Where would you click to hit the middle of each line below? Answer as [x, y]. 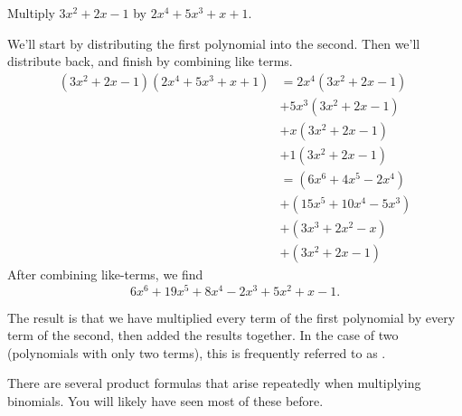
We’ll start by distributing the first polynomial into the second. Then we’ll [214, 43]
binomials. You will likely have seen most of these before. [165, 401]
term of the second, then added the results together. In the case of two [203, 335]
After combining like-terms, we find [105, 274]
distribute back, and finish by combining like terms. [150, 61]
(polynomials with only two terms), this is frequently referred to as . [197, 352]
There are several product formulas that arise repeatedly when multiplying [214, 383]
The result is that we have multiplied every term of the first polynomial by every [231, 317]
